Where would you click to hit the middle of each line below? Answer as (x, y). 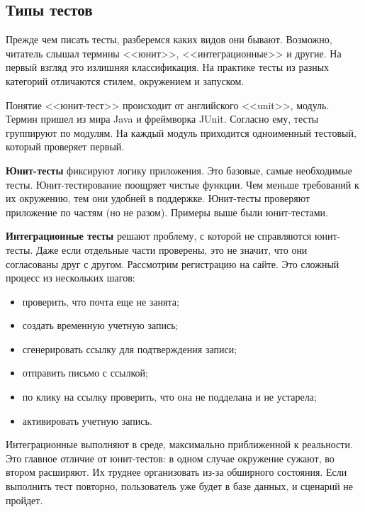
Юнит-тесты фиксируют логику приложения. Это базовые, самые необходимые (179, 170)
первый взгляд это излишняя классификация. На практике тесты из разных (168, 67)
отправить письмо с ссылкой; (85, 373)
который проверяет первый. (65, 146)
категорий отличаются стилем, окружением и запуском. (125, 80)
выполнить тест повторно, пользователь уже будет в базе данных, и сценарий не (180, 486)
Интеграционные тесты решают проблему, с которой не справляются (159, 236)
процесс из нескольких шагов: (71, 278)
